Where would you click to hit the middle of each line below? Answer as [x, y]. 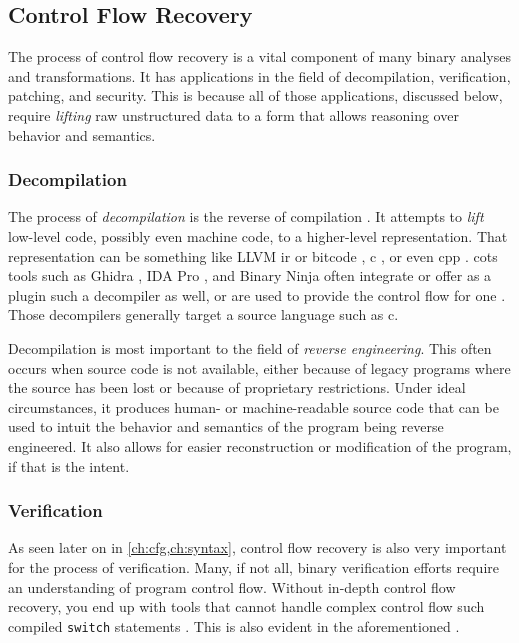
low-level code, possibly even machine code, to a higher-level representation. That [258, 235]
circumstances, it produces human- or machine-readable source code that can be [253, 406]
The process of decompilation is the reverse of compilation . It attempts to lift [246, 216]
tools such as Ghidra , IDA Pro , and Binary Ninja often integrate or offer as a [250, 275]
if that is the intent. [69, 465]
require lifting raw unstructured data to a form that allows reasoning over [233, 114]
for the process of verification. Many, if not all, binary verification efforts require [253, 566]
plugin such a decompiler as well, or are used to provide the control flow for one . [257, 294]
